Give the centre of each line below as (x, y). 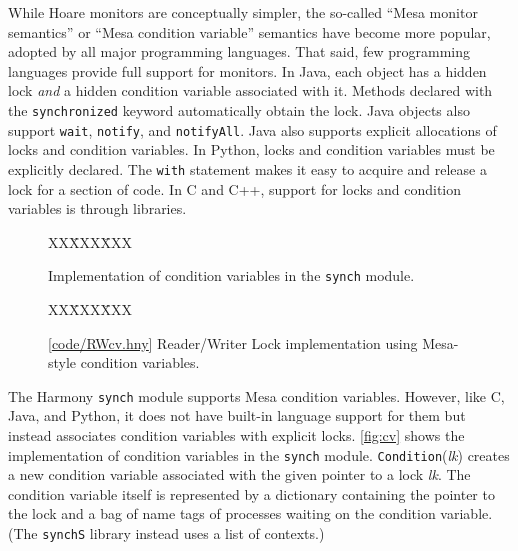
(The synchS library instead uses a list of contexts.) (166, 533)
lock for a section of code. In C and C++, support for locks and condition (235, 188)
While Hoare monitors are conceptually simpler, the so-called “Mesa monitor (243, 12)
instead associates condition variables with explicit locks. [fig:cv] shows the (236, 435)
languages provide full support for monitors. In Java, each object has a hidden (247, 70)
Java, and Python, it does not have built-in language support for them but (237, 415)
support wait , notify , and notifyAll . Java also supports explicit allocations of (252, 129)
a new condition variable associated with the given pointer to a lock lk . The (239, 474)
